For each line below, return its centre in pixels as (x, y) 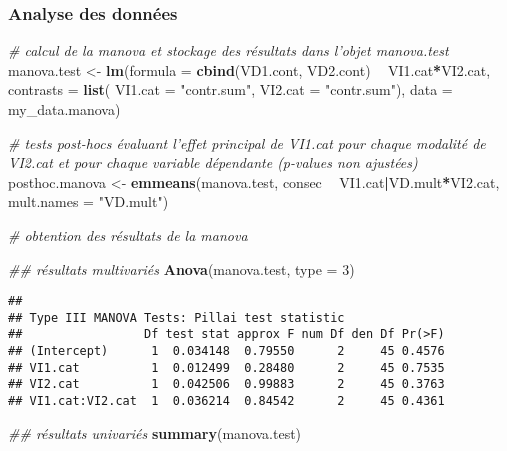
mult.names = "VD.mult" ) (88, 201)
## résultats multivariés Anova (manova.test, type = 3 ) (181, 268)
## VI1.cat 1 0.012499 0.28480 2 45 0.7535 (226, 367)
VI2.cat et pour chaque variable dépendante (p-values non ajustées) (213, 162)
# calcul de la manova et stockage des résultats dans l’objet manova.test (228, 50)
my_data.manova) (64, 109)
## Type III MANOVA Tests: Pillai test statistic (176, 317)
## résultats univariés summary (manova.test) (155, 432)
